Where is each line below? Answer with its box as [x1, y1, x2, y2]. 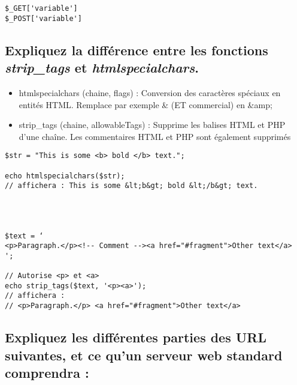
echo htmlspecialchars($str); [5, 171, 125, 180]
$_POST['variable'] [5, 14, 82, 23]
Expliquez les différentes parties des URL [5, 328, 267, 347]
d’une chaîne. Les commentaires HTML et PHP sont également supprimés [19, 130, 291, 142]
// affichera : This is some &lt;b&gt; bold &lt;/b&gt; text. [5, 181, 258, 190]
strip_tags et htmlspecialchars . [5, 58, 199, 77]
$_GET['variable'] [5, 4, 78, 13]
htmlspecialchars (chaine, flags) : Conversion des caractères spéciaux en [19, 86, 281, 99]
